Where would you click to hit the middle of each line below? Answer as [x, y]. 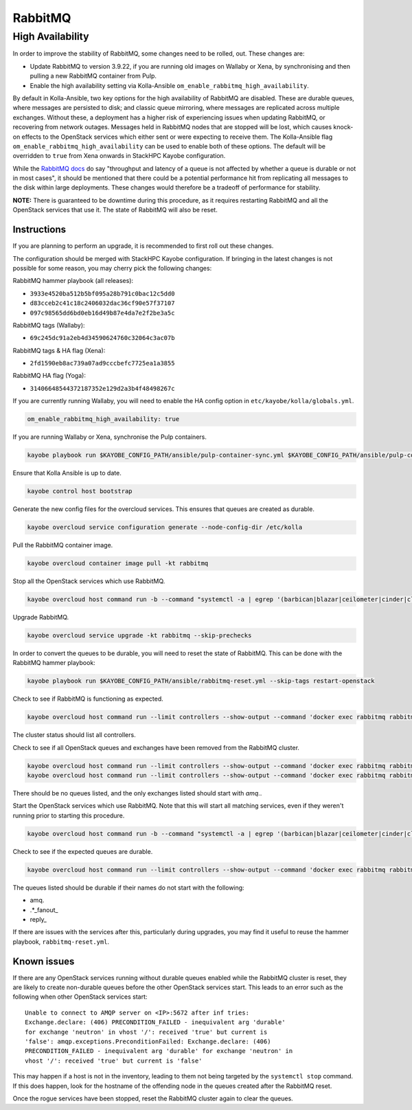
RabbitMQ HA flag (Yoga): [49, 376]
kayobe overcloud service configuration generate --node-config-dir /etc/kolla [165, 528]
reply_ [38, 919]
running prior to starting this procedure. [69, 815]
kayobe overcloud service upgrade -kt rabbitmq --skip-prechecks [139, 636]
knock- [343, 127]
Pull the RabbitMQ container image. [63, 545]
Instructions [39, 230]
